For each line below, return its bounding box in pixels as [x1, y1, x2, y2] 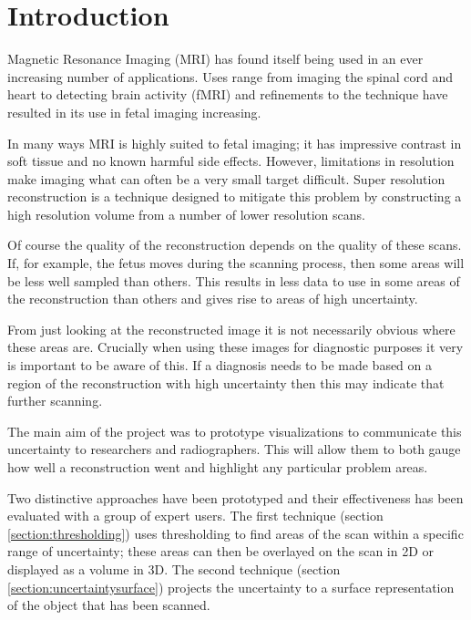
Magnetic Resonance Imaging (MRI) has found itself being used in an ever [7, 49, 424, 68]
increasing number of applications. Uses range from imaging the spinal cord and [7, 67, 454, 86]
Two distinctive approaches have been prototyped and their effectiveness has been [7, 488, 464, 507]
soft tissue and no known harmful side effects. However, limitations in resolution [7, 151, 455, 170]
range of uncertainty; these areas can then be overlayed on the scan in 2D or [7, 542, 435, 561]
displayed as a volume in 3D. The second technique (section [7, 559, 341, 578]
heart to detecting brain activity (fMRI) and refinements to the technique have [7, 85, 448, 104]
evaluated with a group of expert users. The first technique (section [7, 506, 384, 525]
